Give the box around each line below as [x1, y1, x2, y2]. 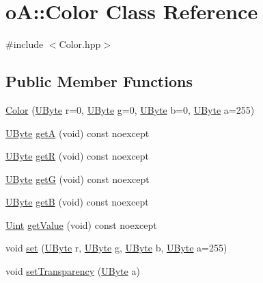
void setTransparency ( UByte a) [5, 264, 140, 278]
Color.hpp [59, 37, 101, 51]
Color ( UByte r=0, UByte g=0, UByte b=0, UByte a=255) [5, 102, 255, 116]
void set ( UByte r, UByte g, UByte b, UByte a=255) [5, 241, 227, 255]
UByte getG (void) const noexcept [5, 171, 150, 186]
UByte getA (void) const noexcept [5, 125, 150, 140]
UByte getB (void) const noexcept [5, 195, 149, 209]
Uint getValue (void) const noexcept [5, 217, 157, 232]
